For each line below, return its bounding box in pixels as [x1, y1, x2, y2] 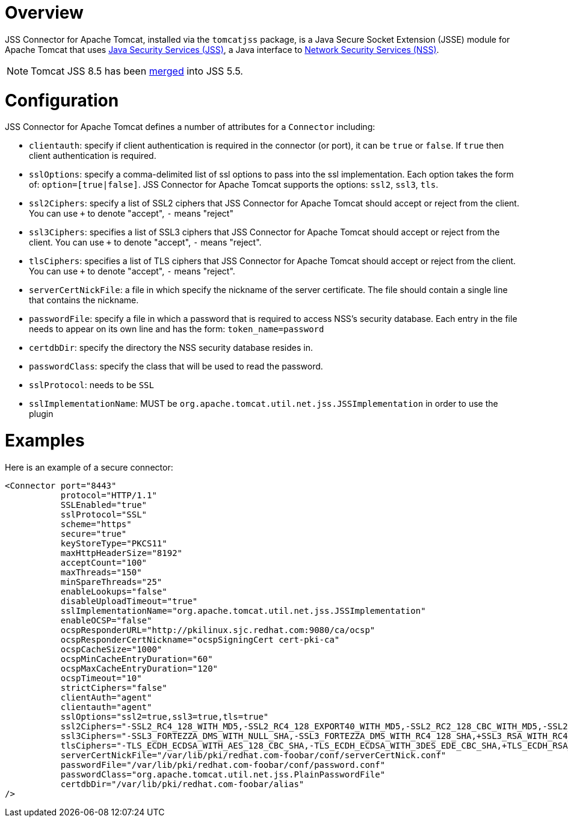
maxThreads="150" [60, 567, 142, 577]
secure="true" [60, 528, 127, 539]
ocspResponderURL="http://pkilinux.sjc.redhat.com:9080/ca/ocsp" [60, 625, 375, 635]
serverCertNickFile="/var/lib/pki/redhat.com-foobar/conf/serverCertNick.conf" [60, 750, 446, 760]
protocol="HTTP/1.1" [60, 490, 157, 500]
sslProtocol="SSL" [60, 509, 147, 519]
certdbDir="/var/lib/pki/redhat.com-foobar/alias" [60, 779, 304, 789]
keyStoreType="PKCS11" [60, 538, 167, 548]
